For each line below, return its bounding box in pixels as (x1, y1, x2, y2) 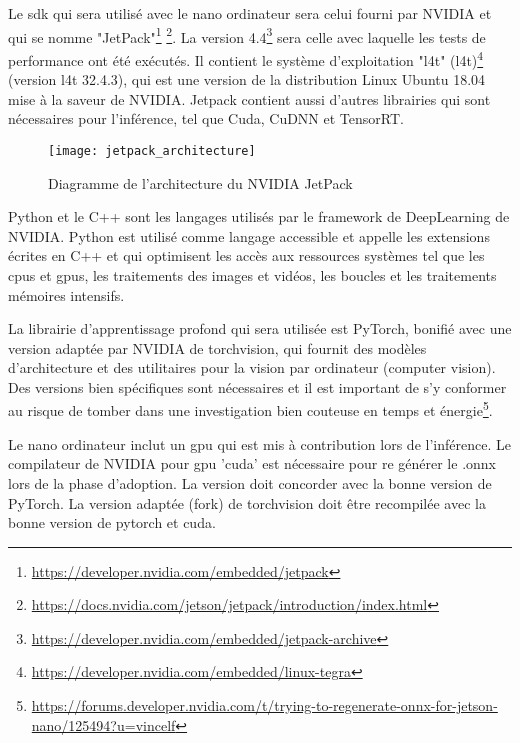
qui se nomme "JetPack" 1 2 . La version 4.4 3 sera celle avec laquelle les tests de (8, 23, 486, 47)
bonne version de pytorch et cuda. (8, 512, 216, 533)
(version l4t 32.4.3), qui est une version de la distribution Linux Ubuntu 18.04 (8, 69, 486, 90)
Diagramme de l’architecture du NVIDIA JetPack (48, 172, 353, 193)
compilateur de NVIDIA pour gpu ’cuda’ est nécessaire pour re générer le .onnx (8, 453, 496, 474)
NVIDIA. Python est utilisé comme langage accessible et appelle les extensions (8, 225, 490, 246)
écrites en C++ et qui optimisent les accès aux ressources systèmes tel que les (8, 245, 485, 266)
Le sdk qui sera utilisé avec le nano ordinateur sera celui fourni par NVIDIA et (8, 3, 492, 23)
